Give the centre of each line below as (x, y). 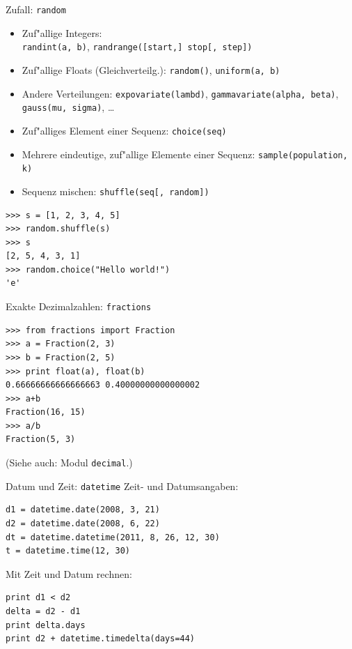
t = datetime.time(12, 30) (68, 551)
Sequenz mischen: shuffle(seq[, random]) (115, 191)
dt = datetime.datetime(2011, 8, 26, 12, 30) (113, 537)
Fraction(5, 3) (41, 440)
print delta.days (46, 625)
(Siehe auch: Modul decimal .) (69, 463)
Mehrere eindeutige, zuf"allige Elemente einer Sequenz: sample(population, (185, 154)
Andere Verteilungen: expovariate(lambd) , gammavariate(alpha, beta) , (180, 93)
